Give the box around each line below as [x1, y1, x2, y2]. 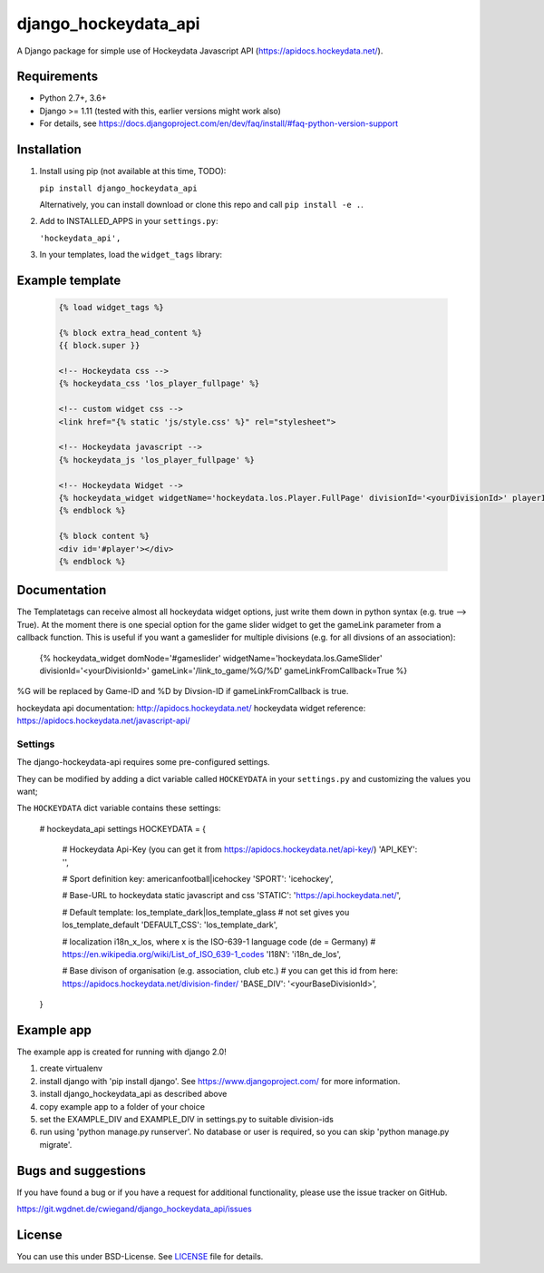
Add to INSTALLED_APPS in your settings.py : [39, 216, 219, 227]
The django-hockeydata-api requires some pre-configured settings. [16, 757, 271, 768]
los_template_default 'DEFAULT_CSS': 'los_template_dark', [62, 919, 278, 930]
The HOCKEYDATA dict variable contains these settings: [16, 803, 221, 814]
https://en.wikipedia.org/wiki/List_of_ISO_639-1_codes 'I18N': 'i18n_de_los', [62, 948, 342, 959]
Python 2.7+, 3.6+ [39, 93, 107, 103]
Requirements [16, 69, 99, 84]
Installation [16, 142, 82, 158]
